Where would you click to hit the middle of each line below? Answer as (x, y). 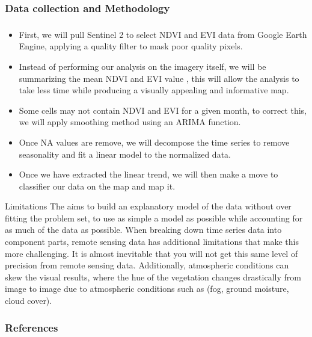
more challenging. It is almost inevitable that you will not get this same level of (151, 253)
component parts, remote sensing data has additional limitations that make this (152, 242)
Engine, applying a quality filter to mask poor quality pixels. (131, 46)
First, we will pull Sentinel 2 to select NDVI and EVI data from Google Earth (163, 34)
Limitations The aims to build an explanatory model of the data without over (148, 206)
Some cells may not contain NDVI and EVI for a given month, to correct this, (163, 110)
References (32, 327)
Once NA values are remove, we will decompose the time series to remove (154, 142)
